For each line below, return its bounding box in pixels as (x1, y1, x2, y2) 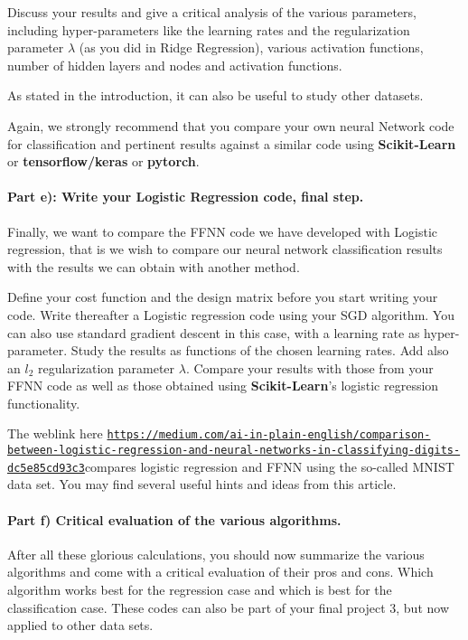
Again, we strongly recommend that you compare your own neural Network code (7, 116, 454, 135)
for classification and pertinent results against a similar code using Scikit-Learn (7, 134, 456, 153)
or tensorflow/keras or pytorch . (7, 152, 200, 171)
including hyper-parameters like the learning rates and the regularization (7, 20, 410, 39)
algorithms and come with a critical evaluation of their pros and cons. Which (7, 562, 434, 581)
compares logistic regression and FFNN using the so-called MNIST (84, 456, 454, 475)
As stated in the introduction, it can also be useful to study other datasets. (7, 86, 424, 105)
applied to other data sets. (7, 616, 154, 635)
